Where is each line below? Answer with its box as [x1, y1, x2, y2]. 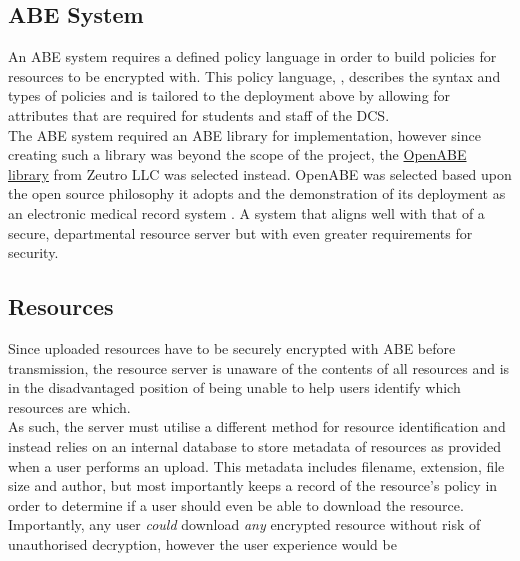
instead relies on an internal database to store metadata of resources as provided [8, 435, 502, 456]
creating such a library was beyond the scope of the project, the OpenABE [8, 144, 467, 165]
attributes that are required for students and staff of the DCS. [8, 104, 390, 125]
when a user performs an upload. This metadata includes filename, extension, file [8, 455, 505, 476]
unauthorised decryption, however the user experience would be [8, 533, 397, 554]
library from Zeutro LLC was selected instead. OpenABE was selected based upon [8, 163, 512, 184]
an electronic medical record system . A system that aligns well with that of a [8, 202, 485, 223]
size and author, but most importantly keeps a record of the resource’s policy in [8, 475, 498, 496]
